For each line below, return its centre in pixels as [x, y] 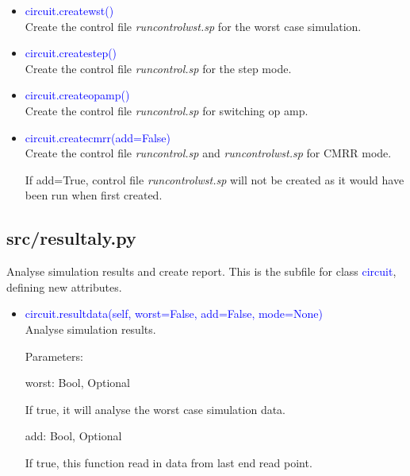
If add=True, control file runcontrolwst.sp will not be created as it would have [215, 179]
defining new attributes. [64, 286]
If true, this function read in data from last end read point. [169, 462]
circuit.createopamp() [77, 95]
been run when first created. [94, 195]
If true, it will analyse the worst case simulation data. [155, 409]
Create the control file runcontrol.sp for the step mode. [158, 68]
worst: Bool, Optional [77, 383]
